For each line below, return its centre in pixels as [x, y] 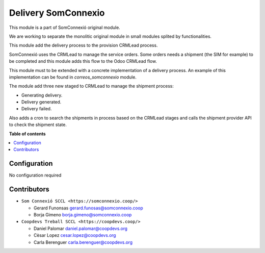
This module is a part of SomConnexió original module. [65, 27]
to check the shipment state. [38, 125]
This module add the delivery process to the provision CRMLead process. [83, 45]
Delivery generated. [41, 102]
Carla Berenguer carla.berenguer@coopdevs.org [83, 242]
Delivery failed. [37, 109]
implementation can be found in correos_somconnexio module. [73, 77]
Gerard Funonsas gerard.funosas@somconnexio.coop [88, 208]
